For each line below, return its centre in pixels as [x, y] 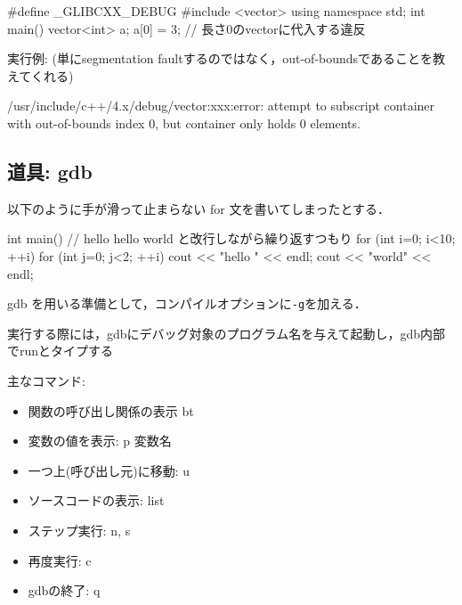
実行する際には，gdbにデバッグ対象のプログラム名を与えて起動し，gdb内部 [227, 333]
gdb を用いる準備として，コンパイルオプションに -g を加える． [187, 303]
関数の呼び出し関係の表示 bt [111, 410]
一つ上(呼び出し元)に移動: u [109, 470]
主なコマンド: [46, 380]
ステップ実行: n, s [79, 530]
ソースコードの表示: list [96, 500]
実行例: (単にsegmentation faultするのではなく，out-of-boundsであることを [220, 58]
